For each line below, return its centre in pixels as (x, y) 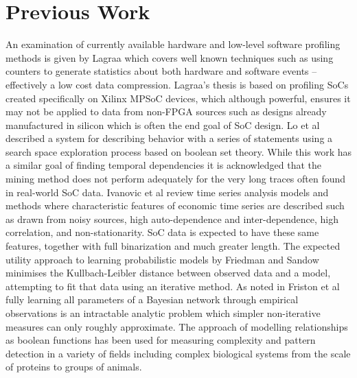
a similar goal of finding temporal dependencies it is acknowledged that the (163, 165)
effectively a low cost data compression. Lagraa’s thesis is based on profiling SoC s (177, 84)
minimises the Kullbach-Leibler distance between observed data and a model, (168, 273)
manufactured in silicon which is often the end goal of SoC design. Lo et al (163, 125)
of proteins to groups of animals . (74, 367)
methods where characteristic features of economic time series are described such (175, 205)
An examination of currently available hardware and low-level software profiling (173, 44)
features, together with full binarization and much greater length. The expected (173, 246)
